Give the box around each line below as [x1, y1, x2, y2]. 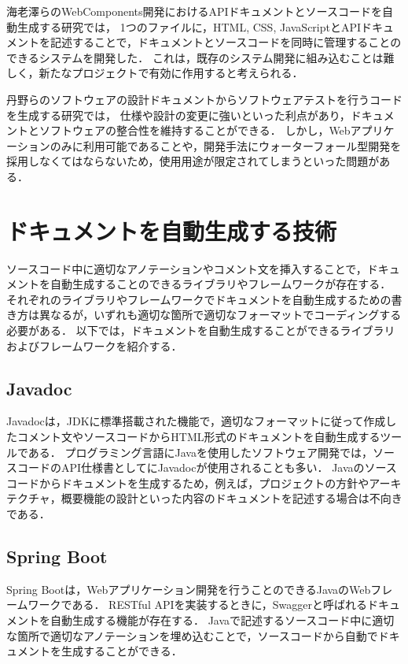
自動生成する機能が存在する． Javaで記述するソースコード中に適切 [50, 611, 395, 628]
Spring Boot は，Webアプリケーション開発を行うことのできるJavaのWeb [6, 581, 371, 597]
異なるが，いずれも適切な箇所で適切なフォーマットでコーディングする [39, 306, 402, 323]
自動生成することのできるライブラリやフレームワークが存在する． [50, 276, 391, 292]
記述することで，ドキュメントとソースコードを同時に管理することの [50, 34, 402, 50]
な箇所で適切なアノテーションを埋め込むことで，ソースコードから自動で [6, 627, 378, 644]
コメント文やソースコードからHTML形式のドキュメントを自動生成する [17, 428, 380, 445]
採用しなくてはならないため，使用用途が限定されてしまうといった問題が [6, 153, 380, 169]
